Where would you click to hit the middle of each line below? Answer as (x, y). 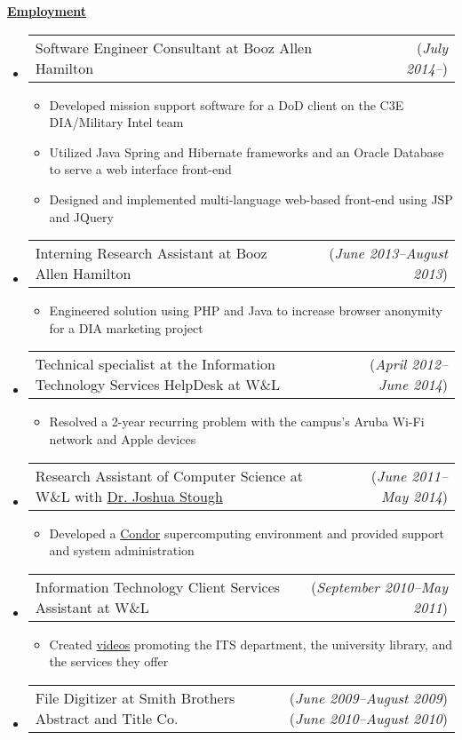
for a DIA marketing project (126, 327)
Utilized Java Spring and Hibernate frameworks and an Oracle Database (247, 151)
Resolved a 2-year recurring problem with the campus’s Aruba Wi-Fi (237, 422)
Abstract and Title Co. (107, 718)
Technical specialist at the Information (155, 364)
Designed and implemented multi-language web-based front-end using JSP (251, 199)
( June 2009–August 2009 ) (368, 697)
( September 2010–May (379, 586)
